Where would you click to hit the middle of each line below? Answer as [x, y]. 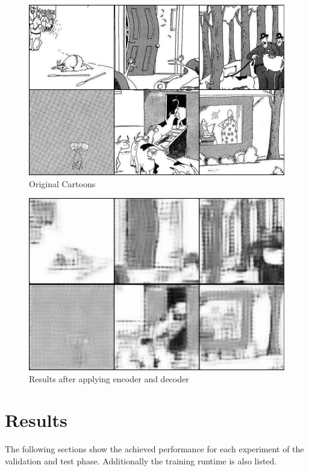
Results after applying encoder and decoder [109, 378]
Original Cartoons [62, 183]
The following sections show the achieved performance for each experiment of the [154, 449]
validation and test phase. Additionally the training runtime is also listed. [141, 460]
